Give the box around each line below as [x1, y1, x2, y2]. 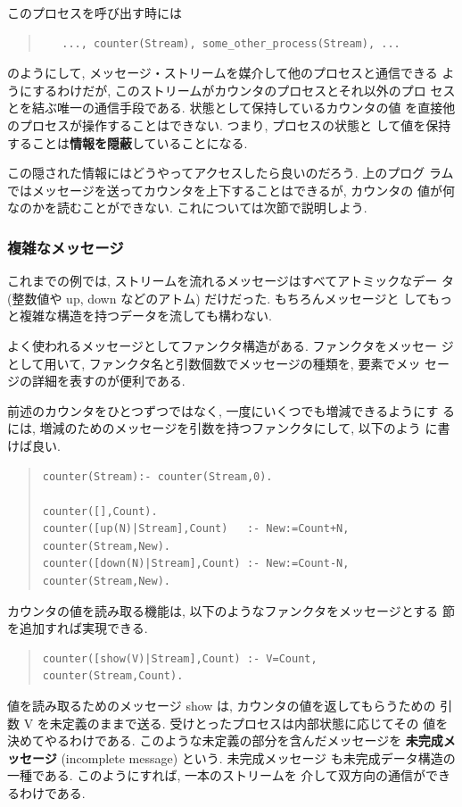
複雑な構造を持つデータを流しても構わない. [19, 306, 272, 325]
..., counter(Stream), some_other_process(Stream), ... [62, 37, 400, 50]
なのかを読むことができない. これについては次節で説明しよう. [7, 198, 367, 217]
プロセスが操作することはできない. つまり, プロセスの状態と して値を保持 [19, 115, 451, 134]
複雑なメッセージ [7, 236, 124, 258]
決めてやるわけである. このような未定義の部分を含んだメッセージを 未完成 [7, 731, 443, 750]
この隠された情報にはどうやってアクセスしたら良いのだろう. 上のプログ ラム [7, 163, 454, 182]
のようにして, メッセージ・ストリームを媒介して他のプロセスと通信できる [7, 63, 438, 82]
